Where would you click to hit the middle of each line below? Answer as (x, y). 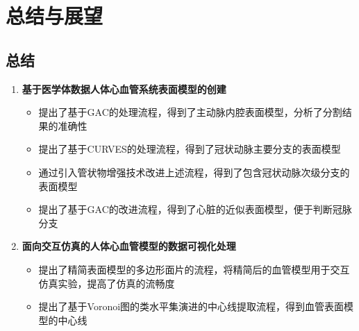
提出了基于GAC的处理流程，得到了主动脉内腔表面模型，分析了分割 (190, 112)
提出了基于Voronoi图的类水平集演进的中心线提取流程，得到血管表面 (191, 306)
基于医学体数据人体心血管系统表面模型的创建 (124, 88)
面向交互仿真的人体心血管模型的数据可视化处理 (129, 246)
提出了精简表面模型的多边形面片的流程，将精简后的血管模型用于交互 (194, 269)
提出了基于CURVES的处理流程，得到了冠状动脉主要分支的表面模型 (190, 149)
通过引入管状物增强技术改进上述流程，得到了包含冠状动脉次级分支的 (194, 172)
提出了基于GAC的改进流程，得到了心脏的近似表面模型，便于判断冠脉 (195, 209)
